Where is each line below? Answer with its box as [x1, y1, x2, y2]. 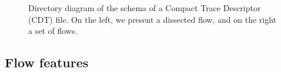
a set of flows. [28, 25, 78, 37]
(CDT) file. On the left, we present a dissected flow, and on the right [28, 13, 277, 25]
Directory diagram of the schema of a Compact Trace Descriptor [28, 2, 261, 13]
